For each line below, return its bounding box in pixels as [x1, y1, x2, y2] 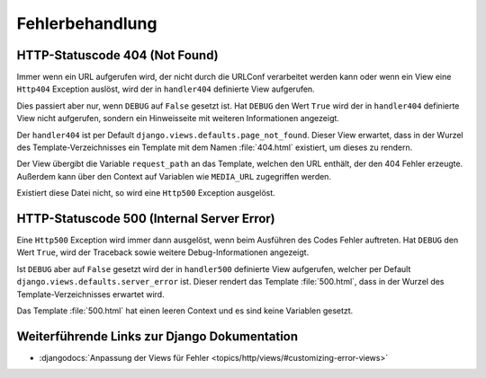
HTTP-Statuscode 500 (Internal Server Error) [16, 211, 276, 226]
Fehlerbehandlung [16, 13, 157, 33]
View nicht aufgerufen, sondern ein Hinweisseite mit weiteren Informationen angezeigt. [16, 113, 339, 124]
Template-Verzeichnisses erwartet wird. [16, 288, 166, 300]
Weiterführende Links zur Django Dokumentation [16, 329, 299, 344]
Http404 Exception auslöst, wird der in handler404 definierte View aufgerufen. [16, 84, 315, 94]
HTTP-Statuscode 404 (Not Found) [16, 48, 220, 63]
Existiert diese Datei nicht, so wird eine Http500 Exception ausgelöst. [16, 188, 276, 198]
